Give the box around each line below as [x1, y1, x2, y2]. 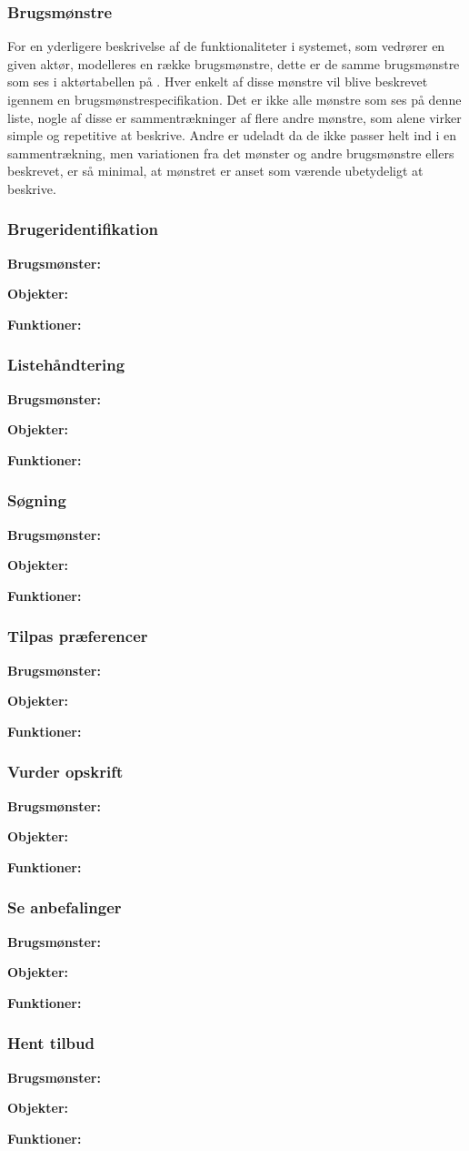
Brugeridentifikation [7, 218, 159, 240]
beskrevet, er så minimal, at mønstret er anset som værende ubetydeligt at [7, 161, 424, 180]
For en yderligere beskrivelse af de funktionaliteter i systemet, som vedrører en [7, 36, 445, 56]
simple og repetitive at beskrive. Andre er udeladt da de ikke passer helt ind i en [7, 126, 456, 145]
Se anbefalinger [7, 896, 122, 919]
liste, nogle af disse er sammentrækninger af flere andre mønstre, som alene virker [7, 107, 462, 127]
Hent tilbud [7, 1032, 95, 1054]
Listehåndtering [7, 353, 125, 376]
